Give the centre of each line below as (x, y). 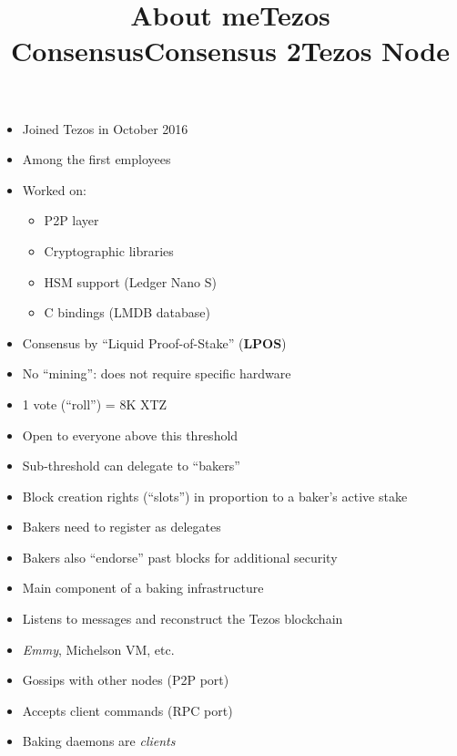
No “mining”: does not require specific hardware (157, 373)
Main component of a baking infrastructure (143, 588)
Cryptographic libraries (109, 250)
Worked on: (54, 189)
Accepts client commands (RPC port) (127, 710)
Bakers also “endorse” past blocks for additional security (180, 557)
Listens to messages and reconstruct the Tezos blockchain (183, 619)
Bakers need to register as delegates (122, 527)
